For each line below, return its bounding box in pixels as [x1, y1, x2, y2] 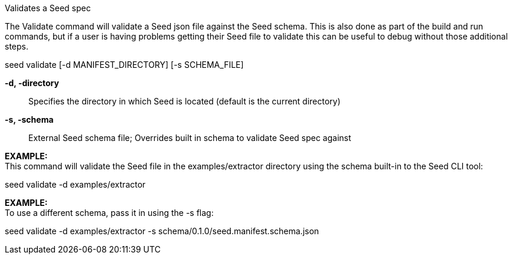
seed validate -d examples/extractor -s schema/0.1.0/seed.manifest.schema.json [5, 226, 319, 236]
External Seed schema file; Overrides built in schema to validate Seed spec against [28, 133, 351, 143]
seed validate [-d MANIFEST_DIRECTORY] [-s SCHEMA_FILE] [5, 60, 244, 70]
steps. [5, 41, 28, 51]
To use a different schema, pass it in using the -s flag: [5, 208, 214, 218]
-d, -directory [5, 78, 59, 88]
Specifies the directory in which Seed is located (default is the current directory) [28, 96, 341, 106]
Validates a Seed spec [5, 3, 91, 13]
